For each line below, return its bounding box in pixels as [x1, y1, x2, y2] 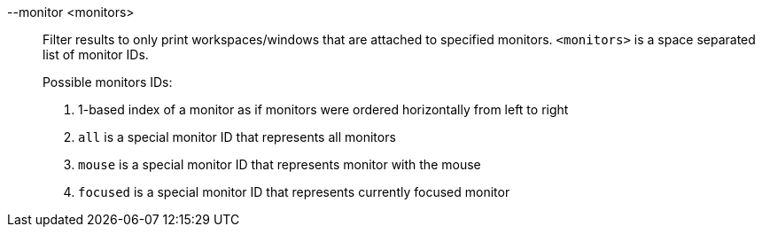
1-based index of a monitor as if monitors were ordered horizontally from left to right [78, 102, 569, 117]
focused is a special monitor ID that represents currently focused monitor [78, 184, 510, 199]
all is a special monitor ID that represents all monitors [78, 129, 396, 144]
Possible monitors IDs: [43, 74, 173, 90]
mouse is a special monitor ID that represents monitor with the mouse [78, 157, 481, 172]
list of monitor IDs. [43, 47, 149, 62]
